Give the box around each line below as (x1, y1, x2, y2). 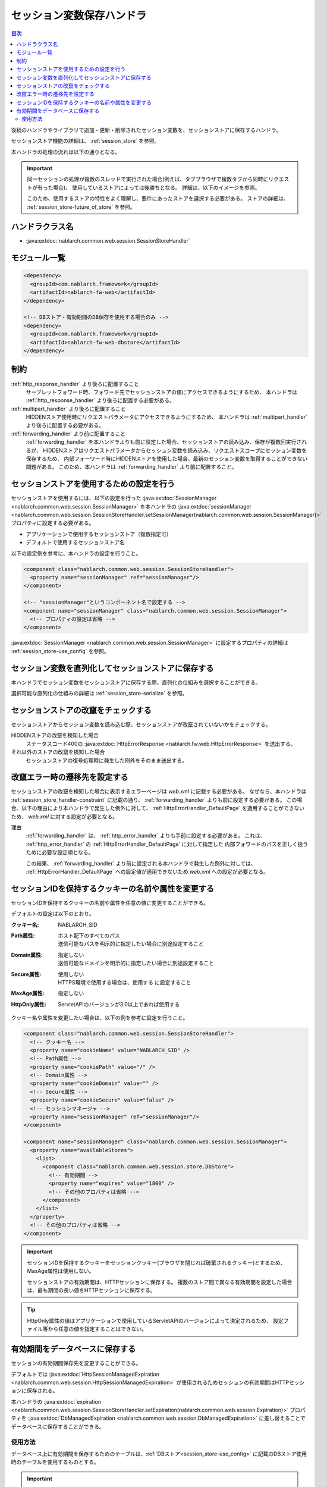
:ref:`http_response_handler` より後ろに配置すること (11, 380, 140, 387)
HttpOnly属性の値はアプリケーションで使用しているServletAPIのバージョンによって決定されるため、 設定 (27, 1317, 284, 1324)
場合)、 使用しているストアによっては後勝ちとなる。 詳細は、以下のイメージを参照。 (52, 184, 260, 191)
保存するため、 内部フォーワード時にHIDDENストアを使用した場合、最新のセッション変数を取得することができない (26, 455, 308, 462)
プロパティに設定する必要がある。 (11, 519, 95, 526)
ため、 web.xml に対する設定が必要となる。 (11, 812, 118, 820)
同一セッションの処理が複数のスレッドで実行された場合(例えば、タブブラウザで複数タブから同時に (27, 175, 269, 183)
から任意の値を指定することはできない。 (48, 1325, 147, 1332)
